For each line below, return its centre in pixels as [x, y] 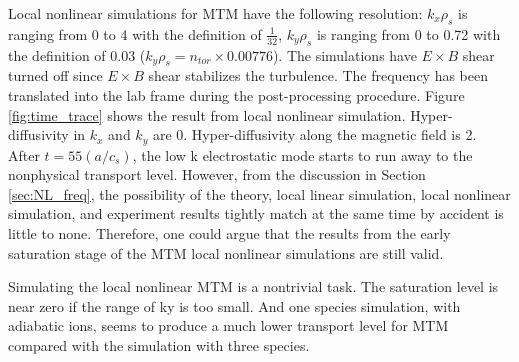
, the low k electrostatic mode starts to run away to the [302, 154]
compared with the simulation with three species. [159, 344]
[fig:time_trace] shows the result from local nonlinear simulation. [207, 114]
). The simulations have [344, 54]
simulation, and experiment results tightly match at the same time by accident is [256, 213]
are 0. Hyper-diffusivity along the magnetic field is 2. [314, 134]
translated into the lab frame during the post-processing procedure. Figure [236, 94]
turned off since [55, 75]
